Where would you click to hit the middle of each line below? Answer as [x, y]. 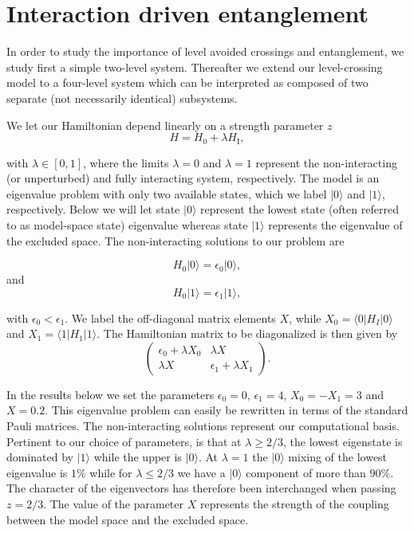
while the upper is [138, 457]
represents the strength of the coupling [294, 504]
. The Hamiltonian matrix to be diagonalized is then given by [247, 333]
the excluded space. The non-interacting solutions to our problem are [175, 240]
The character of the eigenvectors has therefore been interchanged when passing [201, 488]
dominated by [40, 457]
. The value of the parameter [114, 504]
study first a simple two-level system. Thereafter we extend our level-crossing [195, 67]
